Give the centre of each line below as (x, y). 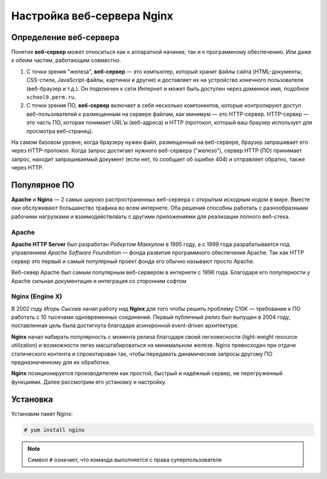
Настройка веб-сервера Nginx (92, 16)
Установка (32, 399)
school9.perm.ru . (51, 97)
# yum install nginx (54, 430)
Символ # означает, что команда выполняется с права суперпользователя (125, 460)
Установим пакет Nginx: (42, 413)
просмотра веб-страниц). (60, 131)
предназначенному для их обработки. (61, 362)
